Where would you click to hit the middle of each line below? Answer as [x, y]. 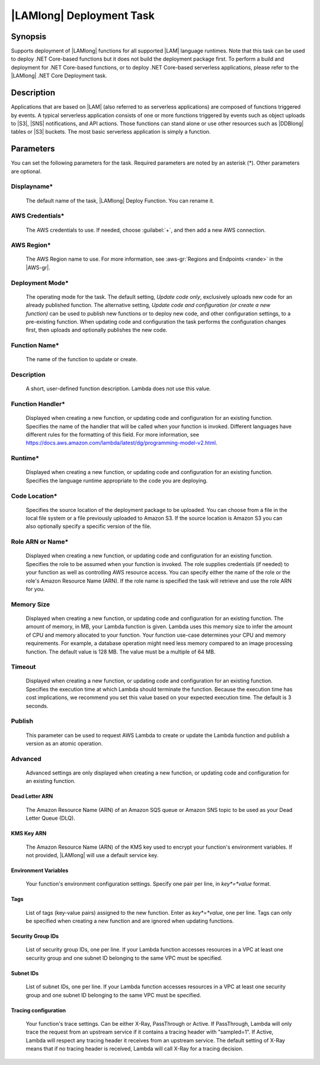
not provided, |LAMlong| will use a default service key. [92, 855]
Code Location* [34, 496]
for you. [35, 589]
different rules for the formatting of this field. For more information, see [113, 435]
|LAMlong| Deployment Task [83, 15]
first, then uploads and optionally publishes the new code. [97, 330]
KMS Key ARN [29, 833]
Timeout [23, 667]
